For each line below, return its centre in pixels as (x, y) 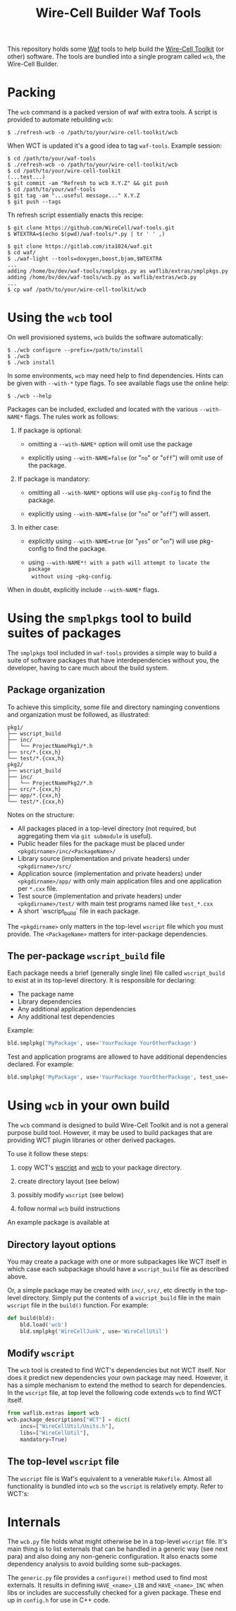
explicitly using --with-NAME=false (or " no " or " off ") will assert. (119, 514)
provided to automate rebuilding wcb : (60, 120)
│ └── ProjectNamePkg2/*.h (50, 783)
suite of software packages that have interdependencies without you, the (113, 660)
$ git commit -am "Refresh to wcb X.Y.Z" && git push (88, 184)
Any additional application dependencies (76, 1009)
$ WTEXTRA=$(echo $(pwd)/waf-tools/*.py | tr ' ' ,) (86, 234)
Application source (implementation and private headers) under (110, 873)
